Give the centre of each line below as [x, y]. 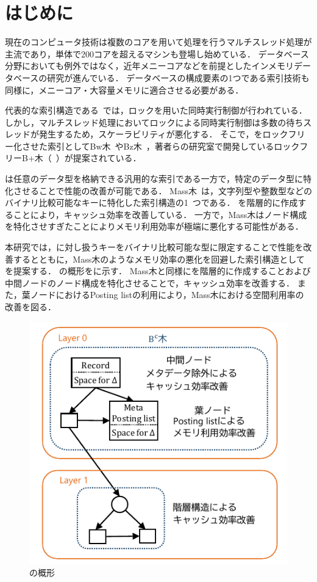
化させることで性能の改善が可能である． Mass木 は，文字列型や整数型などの [158, 190]
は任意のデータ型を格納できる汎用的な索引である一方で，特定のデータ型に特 [158, 179]
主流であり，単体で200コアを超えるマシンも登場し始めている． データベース [157, 53]
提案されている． [107, 158]
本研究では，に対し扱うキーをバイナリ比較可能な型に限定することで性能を [154, 247]
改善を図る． [30, 307]
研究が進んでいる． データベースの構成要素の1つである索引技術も [178, 77]
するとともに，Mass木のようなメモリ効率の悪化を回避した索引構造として [159, 259]
